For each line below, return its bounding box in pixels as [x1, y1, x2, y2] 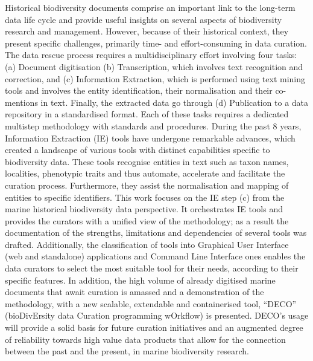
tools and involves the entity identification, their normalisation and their [5, 84, 273, 97]
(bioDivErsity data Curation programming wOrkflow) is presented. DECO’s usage [5, 309, 309, 322]
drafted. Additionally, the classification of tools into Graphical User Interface [5, 238, 289, 250]
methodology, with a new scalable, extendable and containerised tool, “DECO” [5, 297, 297, 310]
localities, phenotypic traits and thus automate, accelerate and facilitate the [5, 167, 285, 180]
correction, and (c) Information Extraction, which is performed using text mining [5, 72, 306, 85]
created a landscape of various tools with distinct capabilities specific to [5, 143, 270, 156]
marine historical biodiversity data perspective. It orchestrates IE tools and [5, 203, 283, 215]
